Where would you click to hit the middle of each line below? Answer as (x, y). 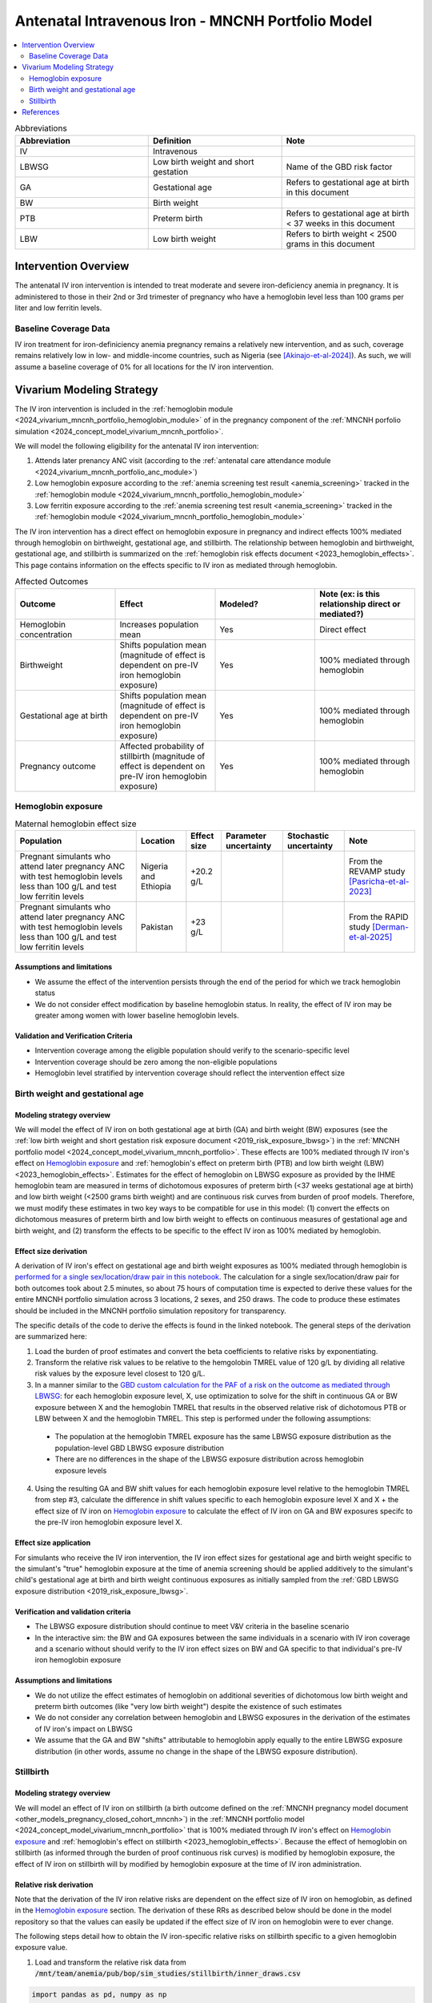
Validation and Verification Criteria (74, 1036)
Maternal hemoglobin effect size (76, 824)
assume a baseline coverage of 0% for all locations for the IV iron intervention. (144, 367)
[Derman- (391, 927)
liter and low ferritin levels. (58, 308)
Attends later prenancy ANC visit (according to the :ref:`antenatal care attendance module (183, 461)
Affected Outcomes (52, 582)
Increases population (159, 624)
